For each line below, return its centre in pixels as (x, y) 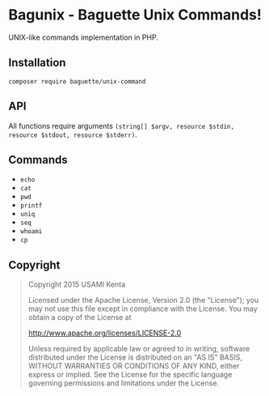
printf (31, 206)
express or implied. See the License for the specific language (130, 375)
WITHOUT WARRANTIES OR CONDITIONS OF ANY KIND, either (134, 366)
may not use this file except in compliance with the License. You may (143, 309)
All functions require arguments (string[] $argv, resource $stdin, (122, 126)
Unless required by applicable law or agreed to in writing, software (139, 349)
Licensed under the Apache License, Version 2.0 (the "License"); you (143, 300)
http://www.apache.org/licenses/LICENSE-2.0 (105, 333)
